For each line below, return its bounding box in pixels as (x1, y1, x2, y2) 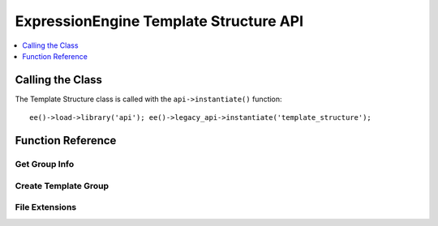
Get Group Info (15, 159, 75, 170)
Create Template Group (15, 180, 109, 191)
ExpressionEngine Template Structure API (15, 12, 304, 30)
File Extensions (15, 202, 77, 213)
